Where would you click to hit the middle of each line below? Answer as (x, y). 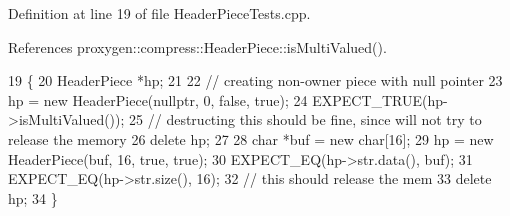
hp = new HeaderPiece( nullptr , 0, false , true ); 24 (158, 99)
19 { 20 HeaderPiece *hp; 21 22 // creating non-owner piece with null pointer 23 (255, 80)
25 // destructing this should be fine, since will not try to (305, 119)
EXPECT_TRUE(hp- (380, 99)
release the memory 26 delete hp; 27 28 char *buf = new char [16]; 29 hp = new (251, 138)
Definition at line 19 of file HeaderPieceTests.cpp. (159, 13)
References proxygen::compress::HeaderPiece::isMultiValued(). (197, 46)
